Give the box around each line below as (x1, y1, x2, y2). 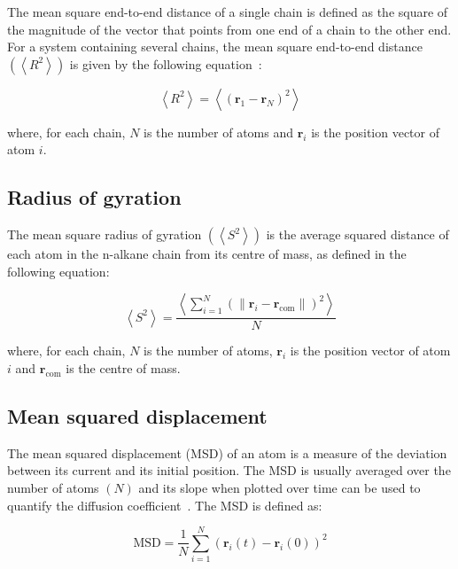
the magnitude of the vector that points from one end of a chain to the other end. (7, 19, 452, 38)
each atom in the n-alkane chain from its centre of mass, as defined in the (7, 245, 407, 263)
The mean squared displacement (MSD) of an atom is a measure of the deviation (7, 443, 447, 462)
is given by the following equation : (69, 54, 262, 73)
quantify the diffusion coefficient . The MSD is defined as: (7, 495, 322, 514)
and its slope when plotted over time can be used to (138, 478, 421, 496)
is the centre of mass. (66, 358, 181, 377)
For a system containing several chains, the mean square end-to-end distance (7, 37, 423, 56)
